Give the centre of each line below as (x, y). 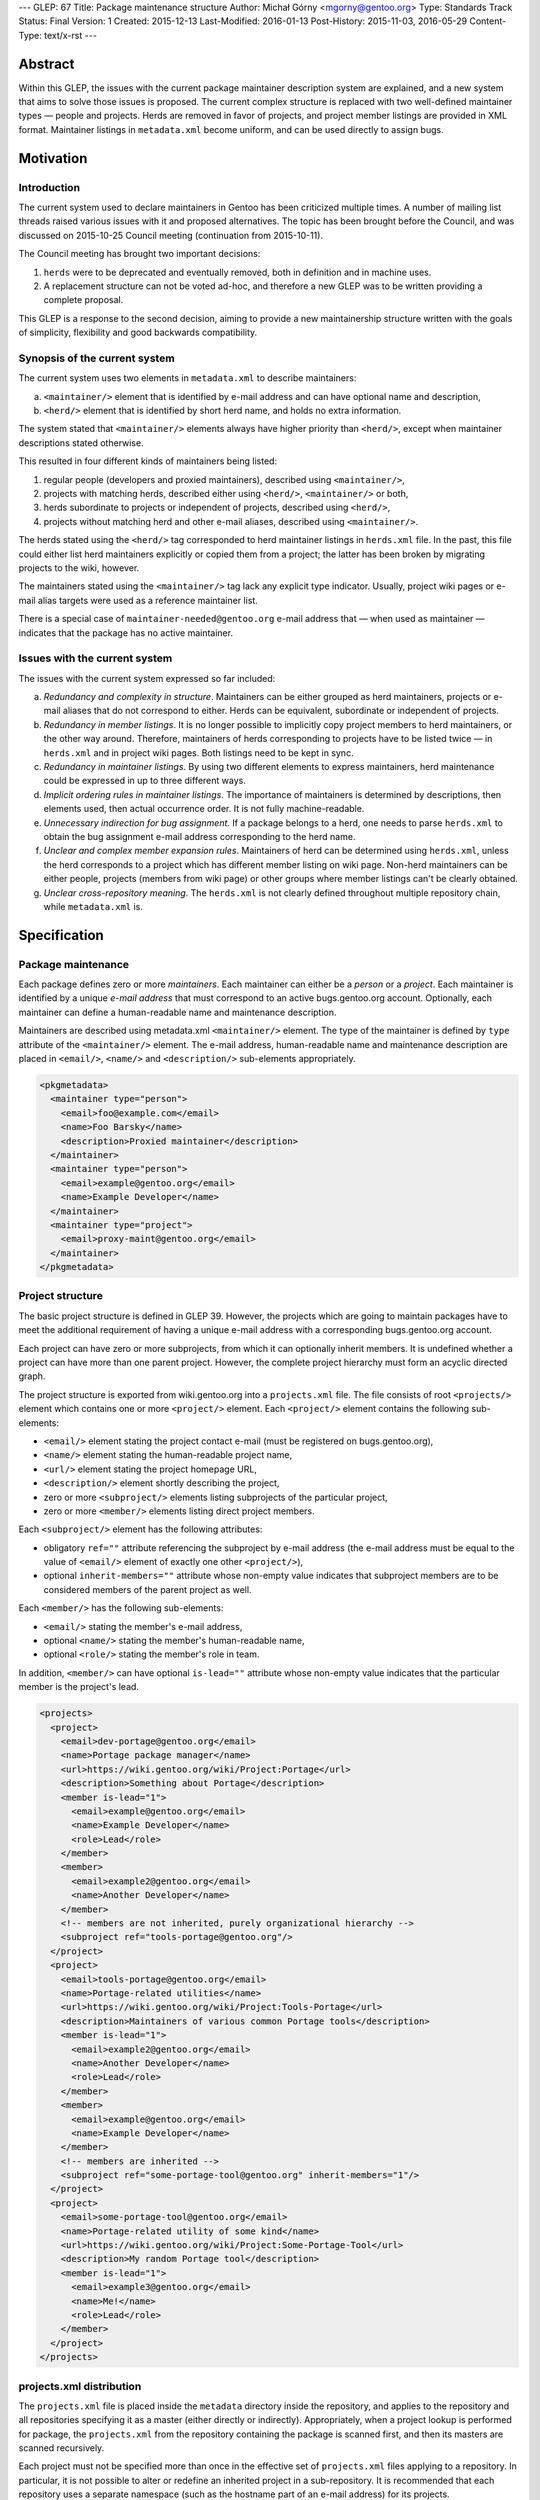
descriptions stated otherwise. (81, 442)
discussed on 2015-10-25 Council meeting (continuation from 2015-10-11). (171, 235)
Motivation (53, 158)
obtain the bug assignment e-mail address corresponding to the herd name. (199, 836)
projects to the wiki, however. (79, 567)
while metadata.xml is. (93, 906)
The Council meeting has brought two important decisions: (139, 254)
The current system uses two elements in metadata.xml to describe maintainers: (187, 378)
